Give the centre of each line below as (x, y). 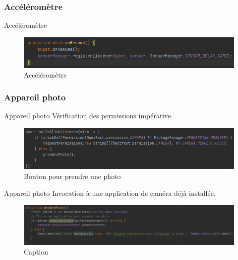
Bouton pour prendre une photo (72, 176)
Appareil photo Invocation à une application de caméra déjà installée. (110, 193)
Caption (36, 252)
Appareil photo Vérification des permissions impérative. (89, 115)
